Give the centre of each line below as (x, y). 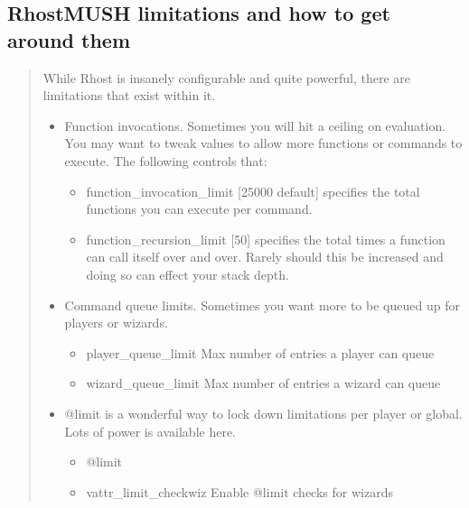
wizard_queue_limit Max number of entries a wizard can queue (263, 383)
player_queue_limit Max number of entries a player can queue (260, 352)
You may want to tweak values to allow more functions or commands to (263, 143)
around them (69, 39)
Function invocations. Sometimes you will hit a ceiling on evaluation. (255, 125)
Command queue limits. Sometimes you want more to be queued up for (262, 305)
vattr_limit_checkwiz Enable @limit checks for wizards (239, 491)
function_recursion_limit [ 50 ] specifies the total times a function (266, 239)
